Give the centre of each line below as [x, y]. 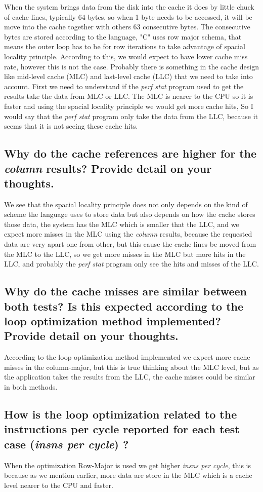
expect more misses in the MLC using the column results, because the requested [128, 234]
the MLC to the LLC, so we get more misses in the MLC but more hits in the [125, 254]
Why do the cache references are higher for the [130, 153]
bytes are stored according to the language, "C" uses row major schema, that [123, 36]
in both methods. [31, 387]
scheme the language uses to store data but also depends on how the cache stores [130, 214]
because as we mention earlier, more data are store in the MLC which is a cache [128, 475]
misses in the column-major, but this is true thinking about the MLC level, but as [131, 367]
